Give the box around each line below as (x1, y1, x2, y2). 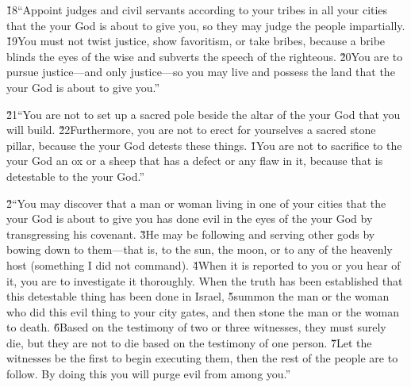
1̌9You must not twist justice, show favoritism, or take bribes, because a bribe (6, 33, 386, 49)
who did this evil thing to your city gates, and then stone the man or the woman (6, 303, 399, 320)
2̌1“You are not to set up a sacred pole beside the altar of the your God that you (6, 105, 401, 122)
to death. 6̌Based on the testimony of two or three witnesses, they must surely (6, 319, 386, 335)
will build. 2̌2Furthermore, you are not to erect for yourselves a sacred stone (6, 121, 376, 138)
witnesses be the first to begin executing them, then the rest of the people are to (6, 350, 398, 366)
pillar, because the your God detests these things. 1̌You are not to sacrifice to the (6, 136, 402, 153)
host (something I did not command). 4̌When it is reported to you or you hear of (6, 256, 401, 273)
